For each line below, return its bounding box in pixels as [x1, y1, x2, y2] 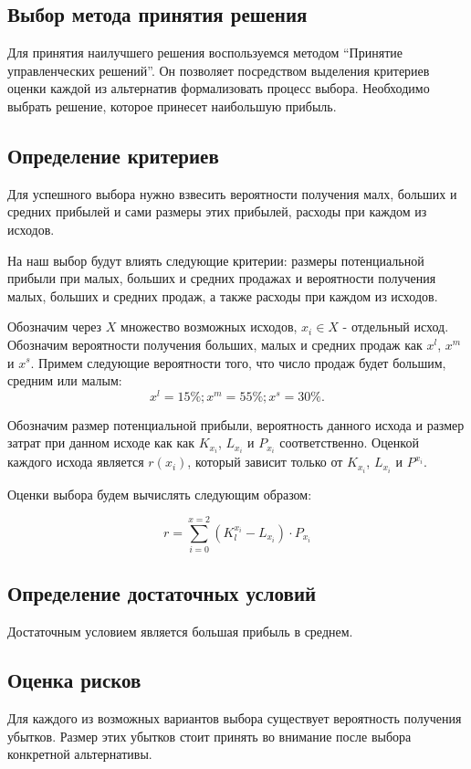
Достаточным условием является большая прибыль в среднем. [7, 621, 353, 640]
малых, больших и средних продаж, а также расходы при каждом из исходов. [7, 286, 438, 305]
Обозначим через [7, 317, 102, 336]
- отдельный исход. [342, 317, 449, 336]
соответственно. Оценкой [279, 433, 419, 452]
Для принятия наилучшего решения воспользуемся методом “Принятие [7, 43, 403, 62]
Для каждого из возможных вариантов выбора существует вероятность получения [7, 709, 462, 728]
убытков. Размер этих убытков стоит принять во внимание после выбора [7, 726, 412, 745]
